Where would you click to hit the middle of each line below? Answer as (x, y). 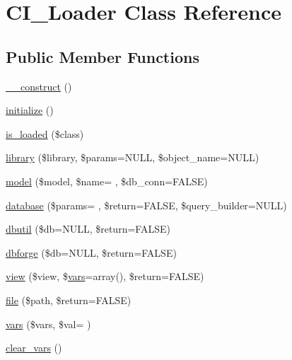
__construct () (39, 86)
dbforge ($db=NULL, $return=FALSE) (91, 252)
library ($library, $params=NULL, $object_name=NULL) (133, 157)
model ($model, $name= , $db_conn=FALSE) (107, 181)
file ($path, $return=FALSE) (69, 300)
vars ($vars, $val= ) (48, 324)
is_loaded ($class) (45, 133)
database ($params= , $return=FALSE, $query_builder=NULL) (146, 205)
